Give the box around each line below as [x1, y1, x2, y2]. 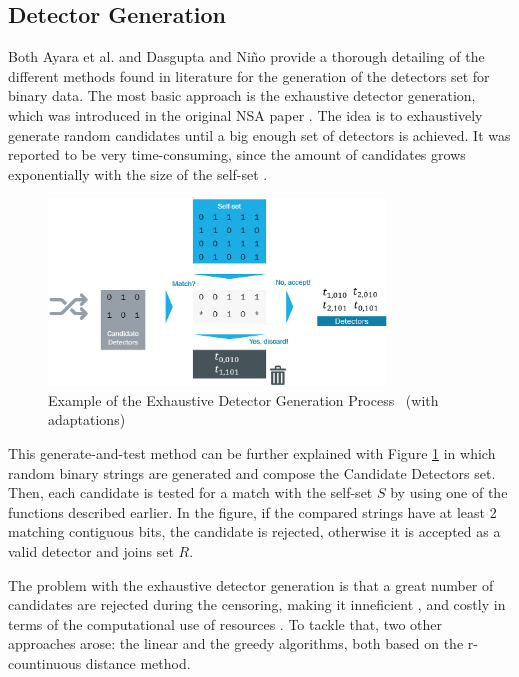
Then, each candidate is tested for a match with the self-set [8, 482, 373, 503]
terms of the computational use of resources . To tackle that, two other [8, 613, 443, 634]
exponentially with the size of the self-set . [8, 163, 268, 184]
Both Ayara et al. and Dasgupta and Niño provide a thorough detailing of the [8, 46, 485, 67]
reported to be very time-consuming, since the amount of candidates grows [8, 144, 466, 165]
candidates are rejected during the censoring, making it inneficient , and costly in [8, 594, 506, 615]
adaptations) [48, 409, 126, 430]
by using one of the [390, 482, 508, 503]
